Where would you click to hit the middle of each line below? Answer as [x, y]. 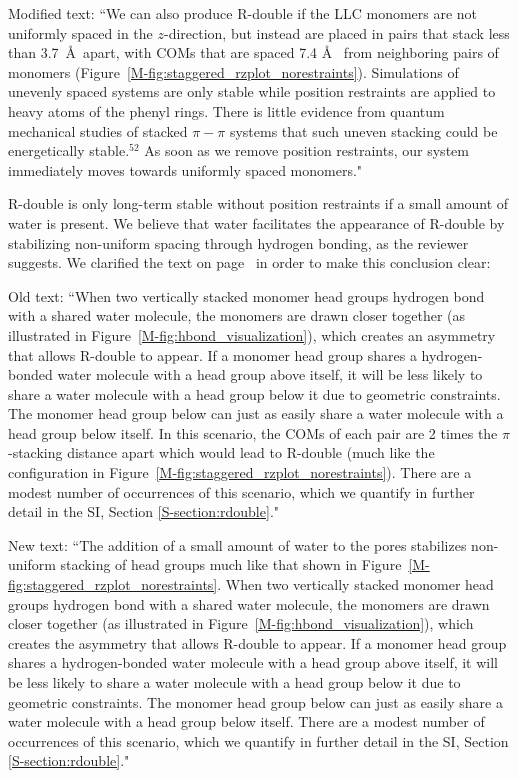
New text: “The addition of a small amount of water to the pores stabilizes [237, 544]
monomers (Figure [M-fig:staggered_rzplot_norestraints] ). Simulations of [233, 71]
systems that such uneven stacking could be [363, 130]
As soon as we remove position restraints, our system [306, 150]
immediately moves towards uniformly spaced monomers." [185, 169]
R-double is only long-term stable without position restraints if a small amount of [258, 203]
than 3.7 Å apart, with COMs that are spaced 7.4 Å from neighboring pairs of [253, 52]
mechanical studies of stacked [98, 130]
